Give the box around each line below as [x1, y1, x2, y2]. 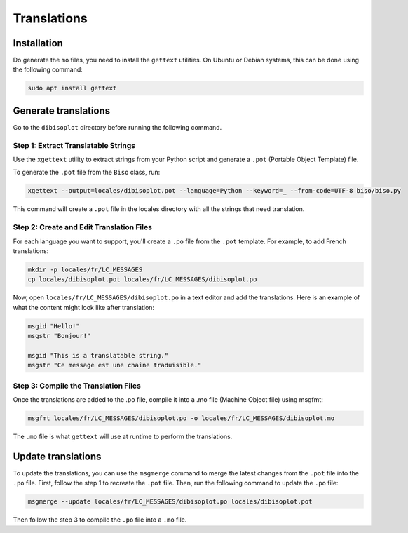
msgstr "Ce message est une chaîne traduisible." [27, 361, 202, 370]
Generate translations [13, 104, 111, 116]
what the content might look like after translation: [13, 303, 154, 311]
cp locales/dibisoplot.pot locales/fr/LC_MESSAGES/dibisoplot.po [27, 276, 257, 283]
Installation [13, 37, 63, 49]
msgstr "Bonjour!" [27, 332, 91, 340]
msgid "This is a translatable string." [27, 351, 168, 359]
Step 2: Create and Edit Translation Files [13, 222, 152, 232]
